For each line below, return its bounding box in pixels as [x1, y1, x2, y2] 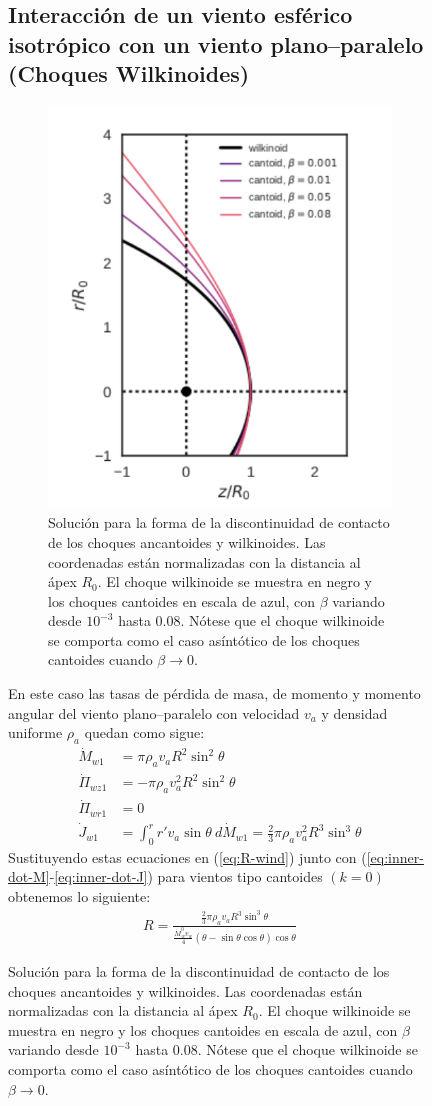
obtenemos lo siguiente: [8, 886, 151, 907]
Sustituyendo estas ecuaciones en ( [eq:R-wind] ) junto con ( [8, 846, 367, 867]
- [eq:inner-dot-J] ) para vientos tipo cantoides [49, 866, 323, 887]
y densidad [321, 702, 388, 723]
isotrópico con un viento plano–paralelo [8, 28, 424, 59]
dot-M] [8, 866, 50, 887]
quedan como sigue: [84, 722, 205, 743]
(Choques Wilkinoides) [8, 58, 250, 89]
